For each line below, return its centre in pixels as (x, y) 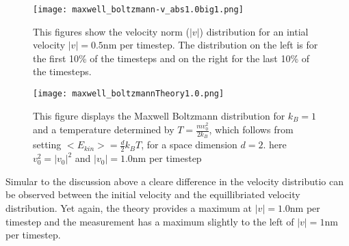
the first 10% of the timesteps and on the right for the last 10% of (171, 58)
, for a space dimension (189, 145)
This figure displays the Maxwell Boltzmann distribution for (159, 115)
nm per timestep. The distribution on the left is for (210, 45)
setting (47, 145)
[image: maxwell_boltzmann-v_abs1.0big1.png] (138, 10)
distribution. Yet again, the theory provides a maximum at (129, 208)
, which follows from (251, 129)
